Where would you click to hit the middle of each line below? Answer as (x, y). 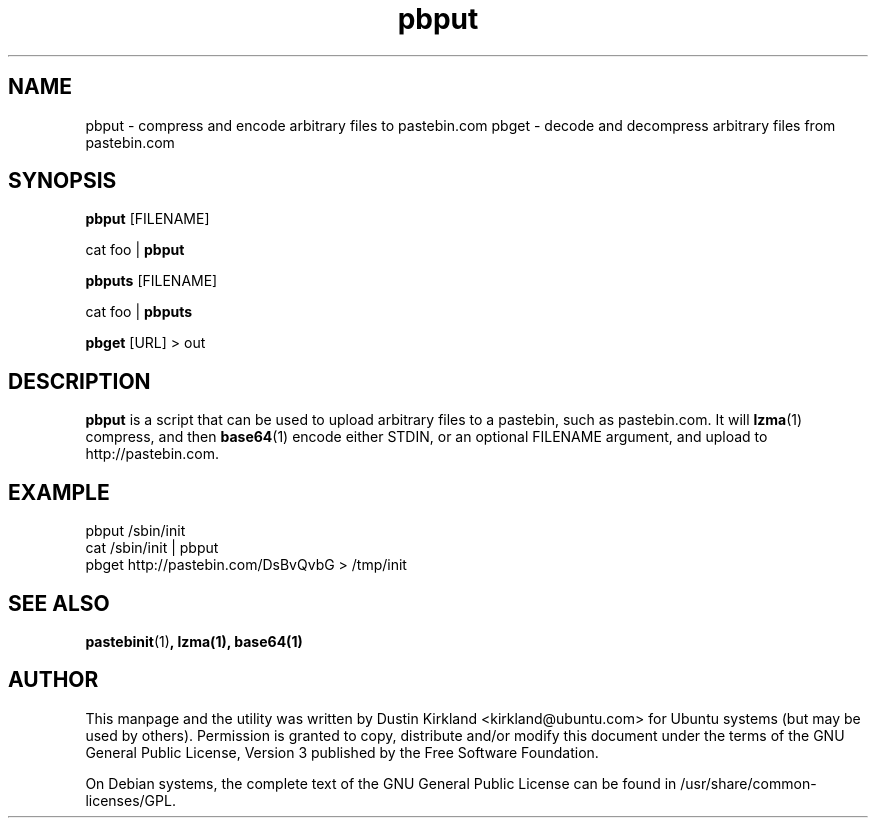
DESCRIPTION (79, 381)
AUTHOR (53, 680)
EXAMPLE (59, 492)
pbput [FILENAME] (147, 219)
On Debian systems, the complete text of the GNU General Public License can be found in (381, 783)
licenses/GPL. (130, 800)
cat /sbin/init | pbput (152, 548)
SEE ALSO (59, 603)
